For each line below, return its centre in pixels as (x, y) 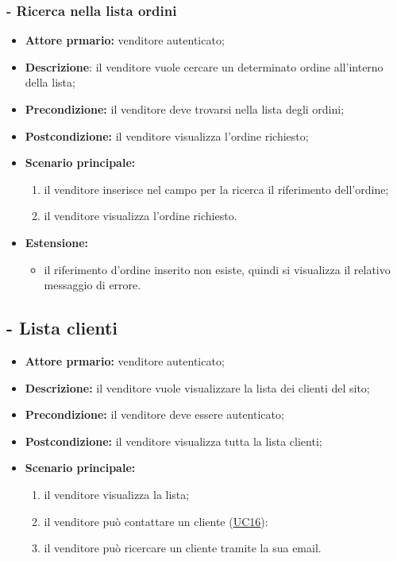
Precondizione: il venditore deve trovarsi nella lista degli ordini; (185, 109)
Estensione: (56, 242)
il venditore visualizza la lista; (117, 494)
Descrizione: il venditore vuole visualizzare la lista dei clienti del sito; (197, 387)
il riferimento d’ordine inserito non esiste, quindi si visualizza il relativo (217, 269)
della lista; (50, 82)
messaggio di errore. (93, 285)
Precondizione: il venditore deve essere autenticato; (154, 414)
